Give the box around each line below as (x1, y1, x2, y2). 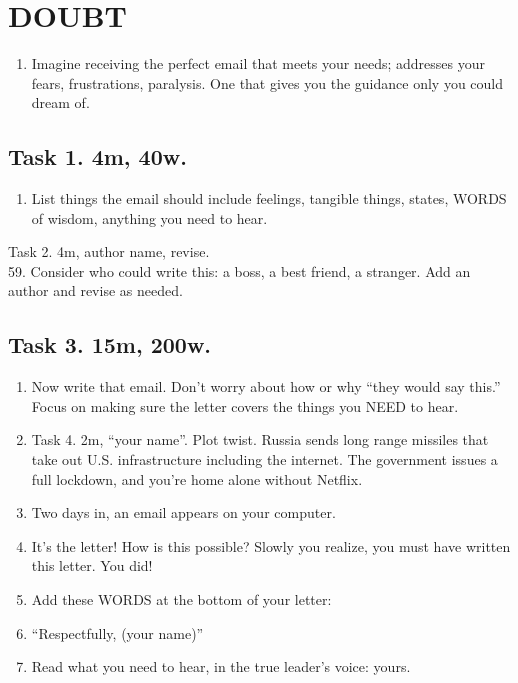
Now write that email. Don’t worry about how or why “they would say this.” (31, 376, 501, 397)
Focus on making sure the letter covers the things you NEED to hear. (31, 395, 459, 416)
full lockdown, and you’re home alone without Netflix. (31, 468, 363, 489)
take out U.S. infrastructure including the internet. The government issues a (31, 449, 498, 470)
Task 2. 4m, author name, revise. (8, 241, 210, 262)
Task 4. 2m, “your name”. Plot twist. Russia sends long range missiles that (31, 429, 489, 450)
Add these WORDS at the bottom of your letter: (31, 589, 332, 610)
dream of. (31, 92, 90, 113)
